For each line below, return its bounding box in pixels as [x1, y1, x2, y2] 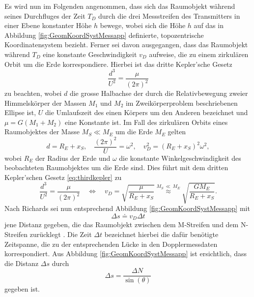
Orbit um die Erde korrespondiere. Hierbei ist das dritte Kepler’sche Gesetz [4, 59, 232, 69]
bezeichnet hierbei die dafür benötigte [104, 229, 219, 239]
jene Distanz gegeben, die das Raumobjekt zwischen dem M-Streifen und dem [4, 219, 239, 230]
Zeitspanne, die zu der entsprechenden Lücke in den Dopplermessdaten [4, 238, 218, 249]
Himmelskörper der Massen [4, 97, 86, 108]
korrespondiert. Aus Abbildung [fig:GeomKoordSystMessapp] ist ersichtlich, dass [4, 248, 247, 259]
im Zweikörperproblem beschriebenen [125, 97, 238, 108]
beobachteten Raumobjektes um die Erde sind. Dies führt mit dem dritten [4, 162, 228, 173]
